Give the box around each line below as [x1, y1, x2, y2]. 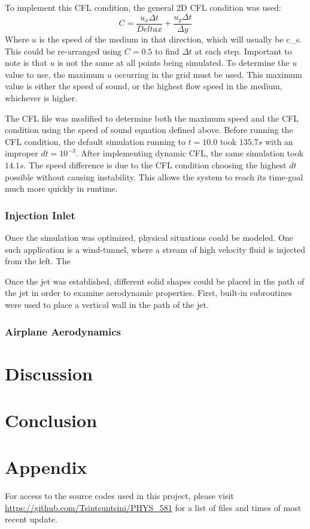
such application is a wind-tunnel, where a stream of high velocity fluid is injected [5, 243, 306, 255]
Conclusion [5, 407, 98, 432]
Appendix [5, 455, 87, 479]
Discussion [5, 361, 93, 385]
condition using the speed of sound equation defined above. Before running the [5, 123, 293, 136]
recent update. [5, 513, 57, 525]
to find [155, 44, 180, 57]
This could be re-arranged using [5, 44, 122, 57]
